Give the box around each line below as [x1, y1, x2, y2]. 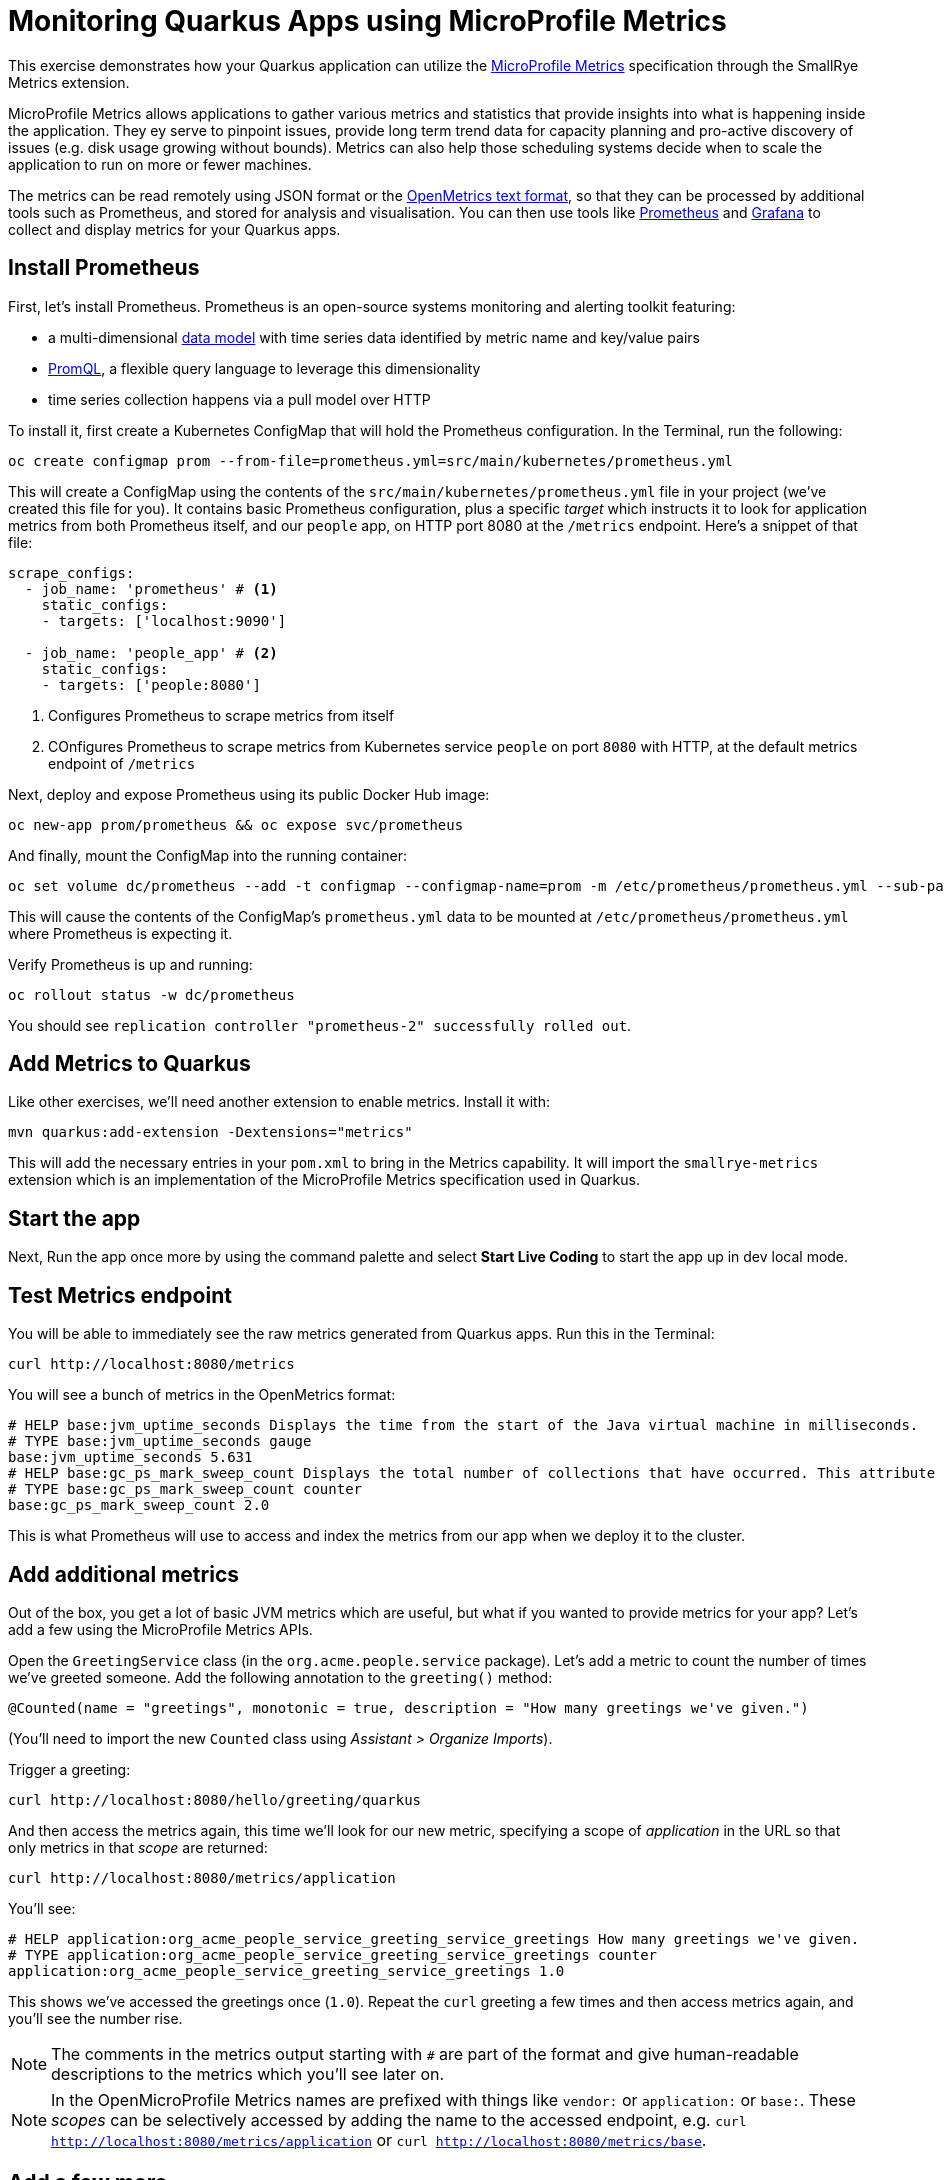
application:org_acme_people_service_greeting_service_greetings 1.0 [8, 1962, 565, 1979]
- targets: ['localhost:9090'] [41, 612, 287, 629]
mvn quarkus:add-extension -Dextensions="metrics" [8, 1124, 413, 1141]
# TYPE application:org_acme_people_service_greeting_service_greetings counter [8, 1946, 658, 1963]
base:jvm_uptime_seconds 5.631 [8, 1449, 253, 1466]
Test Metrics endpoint [8, 1282, 232, 1308]
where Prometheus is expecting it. [8, 924, 233, 942]
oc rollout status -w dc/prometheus [8, 986, 295, 1003]
